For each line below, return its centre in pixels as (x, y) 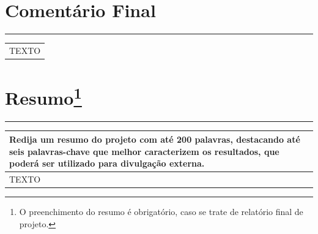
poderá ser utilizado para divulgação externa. (107, 163)
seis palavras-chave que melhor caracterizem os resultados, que (144, 151)
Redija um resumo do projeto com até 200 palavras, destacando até (155, 139)
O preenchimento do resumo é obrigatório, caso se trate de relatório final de (161, 212)
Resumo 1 (43, 96)
